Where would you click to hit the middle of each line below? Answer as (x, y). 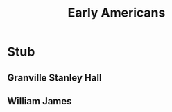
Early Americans (117, 13)
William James (40, 101)
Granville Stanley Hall (54, 78)
